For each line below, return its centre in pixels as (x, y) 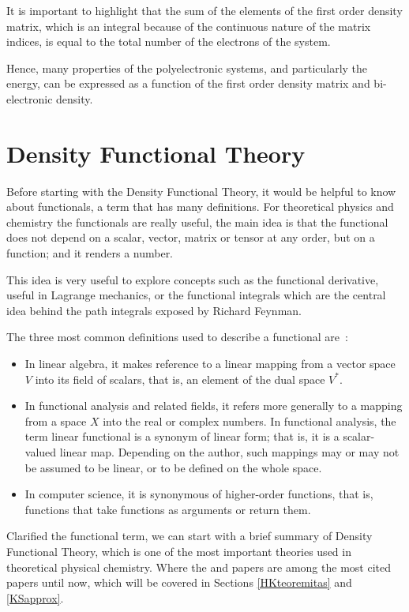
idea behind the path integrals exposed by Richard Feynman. (154, 310)
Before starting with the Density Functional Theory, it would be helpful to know (201, 191)
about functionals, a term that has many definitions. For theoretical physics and (200, 207)
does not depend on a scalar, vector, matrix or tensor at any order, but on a (191, 237)
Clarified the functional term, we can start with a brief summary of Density (189, 536)
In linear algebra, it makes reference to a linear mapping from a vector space (210, 364)
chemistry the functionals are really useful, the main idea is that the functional (197, 222)
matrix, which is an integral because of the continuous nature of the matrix (189, 26)
